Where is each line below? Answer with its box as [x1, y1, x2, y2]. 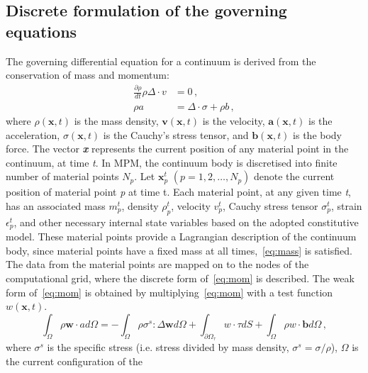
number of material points [6, 169, 119, 184]
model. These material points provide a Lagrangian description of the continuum [6, 229, 357, 244]
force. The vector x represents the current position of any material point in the [6, 141, 349, 156]
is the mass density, [74, 113, 159, 128]
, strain [330, 198, 362, 213]
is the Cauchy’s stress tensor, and [103, 127, 249, 142]
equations [6, 20, 77, 42]
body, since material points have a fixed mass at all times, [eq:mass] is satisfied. [6, 243, 352, 257]
